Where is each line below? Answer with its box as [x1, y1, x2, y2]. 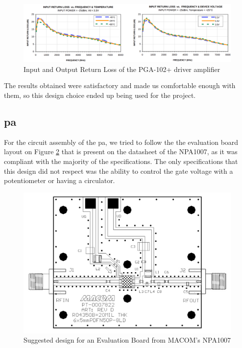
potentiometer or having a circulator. [4, 175, 115, 186]
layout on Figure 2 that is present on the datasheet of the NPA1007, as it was [4, 146, 238, 157]
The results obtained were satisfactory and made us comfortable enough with [4, 80, 236, 91]
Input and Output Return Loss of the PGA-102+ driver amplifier [24, 64, 220, 74]
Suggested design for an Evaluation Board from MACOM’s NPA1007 [24, 335, 231, 345]
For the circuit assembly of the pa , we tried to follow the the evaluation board [4, 137, 239, 147]
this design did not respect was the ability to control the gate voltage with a [4, 165, 233, 176]
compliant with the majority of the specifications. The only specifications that [4, 156, 238, 166]
